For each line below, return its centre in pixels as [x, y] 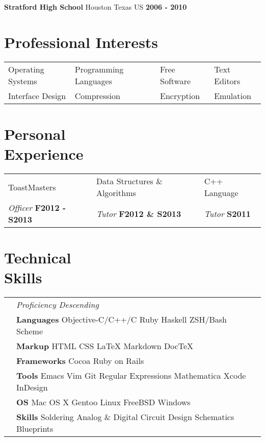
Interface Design [37, 95]
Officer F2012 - [37, 208]
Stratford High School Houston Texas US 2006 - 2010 [96, 7]
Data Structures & [129, 181]
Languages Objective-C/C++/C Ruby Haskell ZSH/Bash [122, 320]
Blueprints [35, 429]
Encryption [180, 95]
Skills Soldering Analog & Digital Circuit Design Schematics [125, 417]
